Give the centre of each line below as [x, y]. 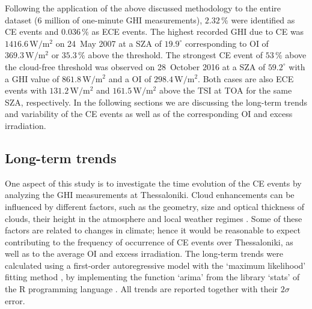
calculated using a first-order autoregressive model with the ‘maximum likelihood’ [155, 265]
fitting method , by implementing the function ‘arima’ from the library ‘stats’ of [152, 277]
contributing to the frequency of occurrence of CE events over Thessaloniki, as [149, 241]
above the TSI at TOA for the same [225, 90]
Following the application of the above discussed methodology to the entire [143, 8]
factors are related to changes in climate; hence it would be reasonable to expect [153, 230]
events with [26, 90]
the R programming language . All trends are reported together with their [142, 289]
